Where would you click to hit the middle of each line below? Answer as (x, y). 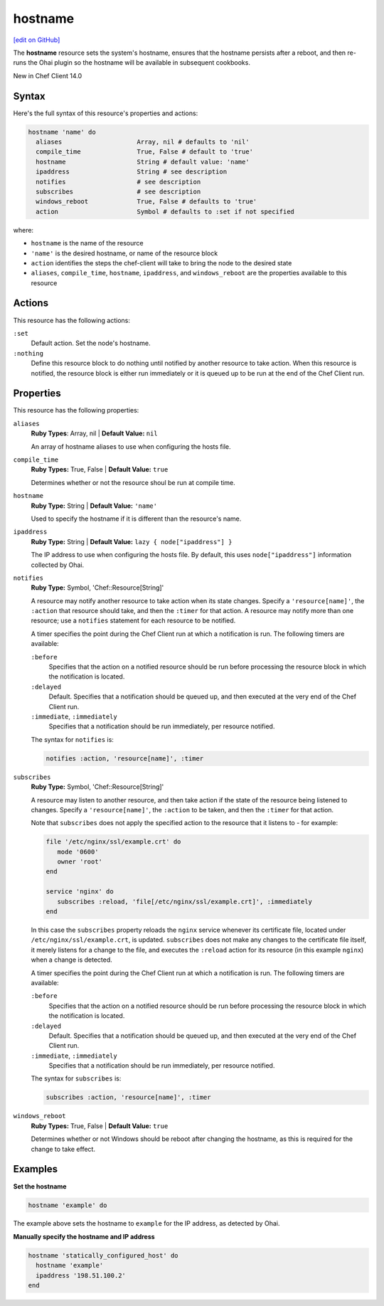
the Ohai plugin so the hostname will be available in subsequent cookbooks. (139, 63)
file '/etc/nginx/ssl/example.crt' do (113, 842)
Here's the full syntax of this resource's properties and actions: (106, 113)
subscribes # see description (118, 191)
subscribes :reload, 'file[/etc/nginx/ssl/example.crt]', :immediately (185, 901)
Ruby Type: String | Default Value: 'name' (94, 506)
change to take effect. (63, 1149)
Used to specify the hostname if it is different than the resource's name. (136, 519)
